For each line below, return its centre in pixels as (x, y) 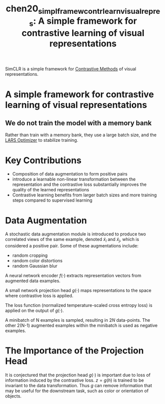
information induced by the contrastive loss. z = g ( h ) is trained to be (75, 380)
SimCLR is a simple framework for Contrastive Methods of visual (71, 69)
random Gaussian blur (35, 266)
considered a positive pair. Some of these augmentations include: (72, 246)
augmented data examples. (33, 281)
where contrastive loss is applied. (39, 296)
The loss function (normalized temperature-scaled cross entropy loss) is (79, 305)
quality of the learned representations (51, 190)
